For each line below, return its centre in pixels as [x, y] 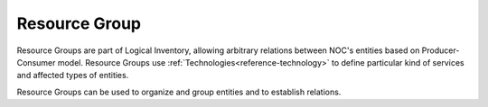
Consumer [36, 62]
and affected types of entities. [73, 76]
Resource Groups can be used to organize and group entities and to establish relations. [179, 92]
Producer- [441, 50]
